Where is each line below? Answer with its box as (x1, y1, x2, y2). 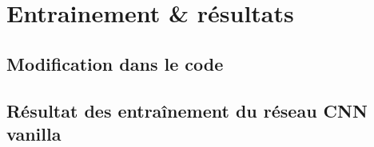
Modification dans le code (6, 51, 224, 75)
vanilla (6, 121, 62, 145)
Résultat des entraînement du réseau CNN (6, 98, 368, 122)
